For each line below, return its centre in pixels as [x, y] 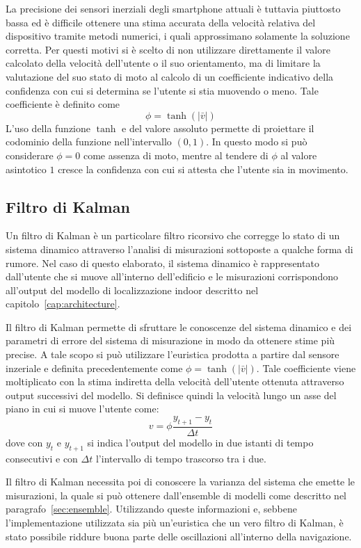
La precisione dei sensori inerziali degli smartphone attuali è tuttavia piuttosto [173, 8]
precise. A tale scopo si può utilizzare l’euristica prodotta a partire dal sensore [173, 354]
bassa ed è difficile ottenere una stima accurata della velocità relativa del [161, 22]
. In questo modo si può [257, 142]
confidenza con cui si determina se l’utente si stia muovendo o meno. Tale [162, 90]
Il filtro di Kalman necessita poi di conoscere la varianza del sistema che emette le [180, 482]
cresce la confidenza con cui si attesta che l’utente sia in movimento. [203, 169]
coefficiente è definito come [63, 104]
